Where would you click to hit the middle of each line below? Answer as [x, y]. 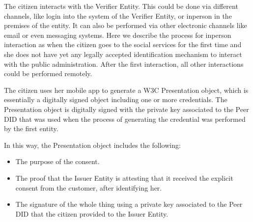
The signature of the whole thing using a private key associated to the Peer [129, 204]
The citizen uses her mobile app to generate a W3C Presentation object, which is [126, 90]
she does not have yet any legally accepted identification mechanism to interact [123, 54]
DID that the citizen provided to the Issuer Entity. [92, 213]
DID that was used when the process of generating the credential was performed [125, 119]
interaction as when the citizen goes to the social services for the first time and [123, 44]
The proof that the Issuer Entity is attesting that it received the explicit [124, 178]
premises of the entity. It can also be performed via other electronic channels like [126, 25]
